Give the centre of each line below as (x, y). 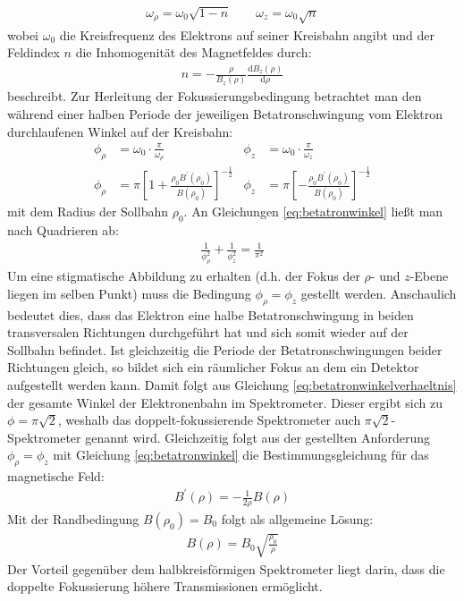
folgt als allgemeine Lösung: (297, 519)
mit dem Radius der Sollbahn (88, 212)
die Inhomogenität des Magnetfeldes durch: (194, 52)
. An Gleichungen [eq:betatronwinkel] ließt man (313, 212)
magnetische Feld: (56, 476)
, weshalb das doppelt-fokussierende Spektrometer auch (209, 420)
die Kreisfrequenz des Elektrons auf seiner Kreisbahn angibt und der (247, 34)
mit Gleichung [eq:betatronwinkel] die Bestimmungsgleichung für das (241, 455)
